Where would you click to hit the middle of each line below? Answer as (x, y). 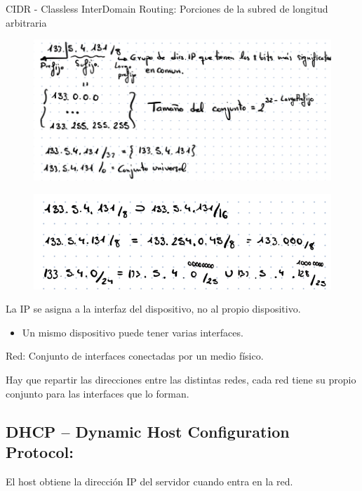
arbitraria (26, 22)
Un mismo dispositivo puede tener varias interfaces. (133, 332)
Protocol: (40, 452)
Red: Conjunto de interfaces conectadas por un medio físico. (135, 356)
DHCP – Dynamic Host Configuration (148, 431)
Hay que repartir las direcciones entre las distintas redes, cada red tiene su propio (181, 380)
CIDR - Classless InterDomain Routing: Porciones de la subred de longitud (167, 8)
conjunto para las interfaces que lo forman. (98, 393)
